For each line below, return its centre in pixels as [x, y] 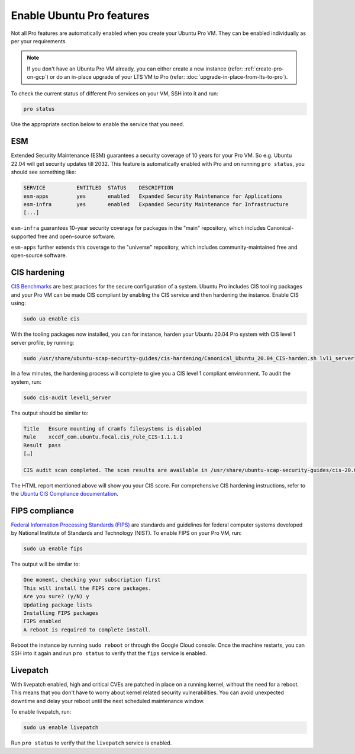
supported [24, 236]
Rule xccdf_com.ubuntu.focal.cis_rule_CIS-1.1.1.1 [103, 437]
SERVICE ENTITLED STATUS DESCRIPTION [99, 188]
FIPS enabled [42, 621]
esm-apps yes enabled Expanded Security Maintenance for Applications [153, 196]
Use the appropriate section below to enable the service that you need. [98, 124]
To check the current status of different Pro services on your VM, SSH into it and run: [114, 93]
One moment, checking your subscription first [92, 580]
